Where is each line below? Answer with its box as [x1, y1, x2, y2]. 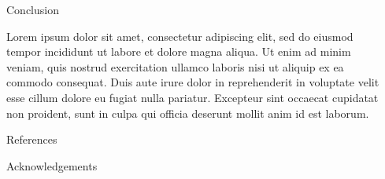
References [6, 131, 57, 148]
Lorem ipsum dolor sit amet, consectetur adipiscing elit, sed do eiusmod [6, 27, 354, 44]
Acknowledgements [6, 157, 98, 174]
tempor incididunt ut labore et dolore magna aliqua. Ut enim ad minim [6, 43, 351, 60]
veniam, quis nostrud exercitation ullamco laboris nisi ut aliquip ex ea [6, 58, 344, 75]
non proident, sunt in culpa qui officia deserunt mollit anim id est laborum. [6, 104, 369, 121]
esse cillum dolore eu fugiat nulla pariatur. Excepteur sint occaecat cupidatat [6, 89, 379, 105]
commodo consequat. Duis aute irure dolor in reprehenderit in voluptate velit [6, 74, 379, 90]
